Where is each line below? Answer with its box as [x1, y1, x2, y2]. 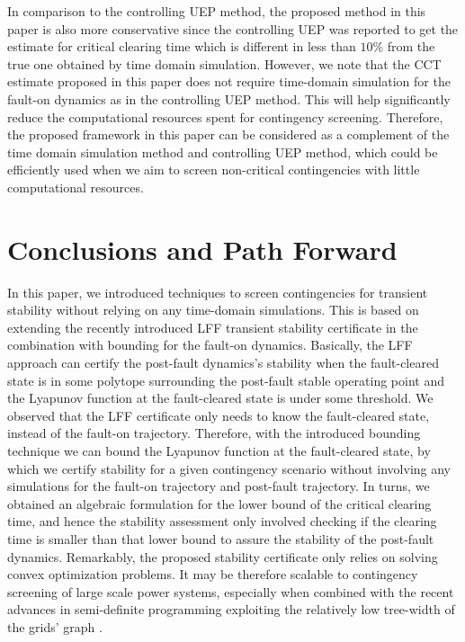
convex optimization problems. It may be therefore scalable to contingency [7, 565, 418, 584]
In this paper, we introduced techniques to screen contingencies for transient [7, 282, 428, 301]
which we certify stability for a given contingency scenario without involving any [7, 459, 452, 477]
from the [387, 37, 435, 56]
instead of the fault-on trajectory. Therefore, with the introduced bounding [7, 424, 421, 442]
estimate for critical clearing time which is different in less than [7, 37, 356, 56]
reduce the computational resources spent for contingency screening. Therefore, [7, 107, 443, 126]
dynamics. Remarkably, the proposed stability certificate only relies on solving [7, 547, 438, 566]
